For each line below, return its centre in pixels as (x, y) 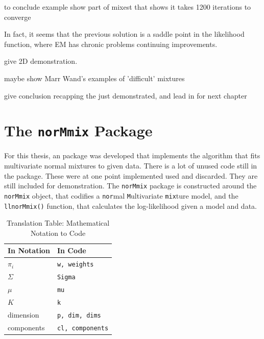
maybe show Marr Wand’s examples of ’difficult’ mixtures (94, 78)
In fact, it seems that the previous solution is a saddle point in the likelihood (124, 34)
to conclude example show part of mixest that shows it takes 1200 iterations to (128, 7)
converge (18, 17)
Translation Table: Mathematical (58, 223)
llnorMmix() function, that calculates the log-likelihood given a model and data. (130, 205)
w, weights (75, 265)
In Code (71, 250)
